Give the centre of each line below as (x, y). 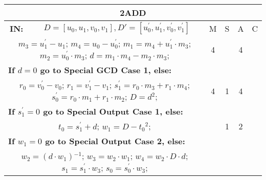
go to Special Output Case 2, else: (115, 141)
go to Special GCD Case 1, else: (106, 70)
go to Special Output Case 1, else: (113, 111)
